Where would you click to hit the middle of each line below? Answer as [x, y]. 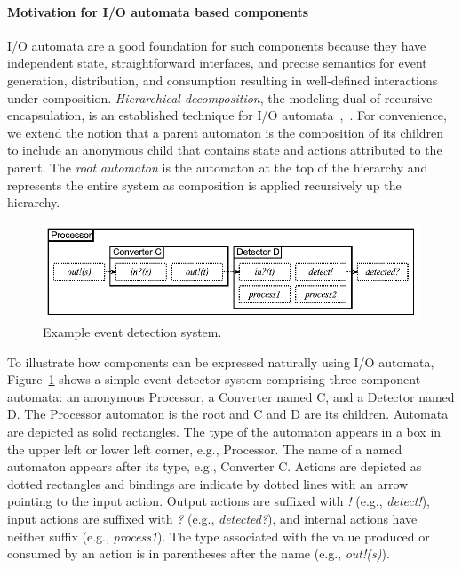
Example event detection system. [132, 332]
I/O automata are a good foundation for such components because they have [217, 45]
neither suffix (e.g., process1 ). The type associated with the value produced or [219, 536]
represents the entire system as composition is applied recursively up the [204, 184]
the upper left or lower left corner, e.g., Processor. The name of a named [205, 449]
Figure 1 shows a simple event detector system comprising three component [214, 379]
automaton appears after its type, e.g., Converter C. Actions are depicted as [215, 466]
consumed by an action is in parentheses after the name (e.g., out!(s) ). [199, 553]
